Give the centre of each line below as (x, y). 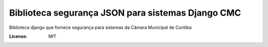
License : (18, 36)
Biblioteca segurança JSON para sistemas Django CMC (125, 13)
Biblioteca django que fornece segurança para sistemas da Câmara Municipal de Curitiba (100, 27)
